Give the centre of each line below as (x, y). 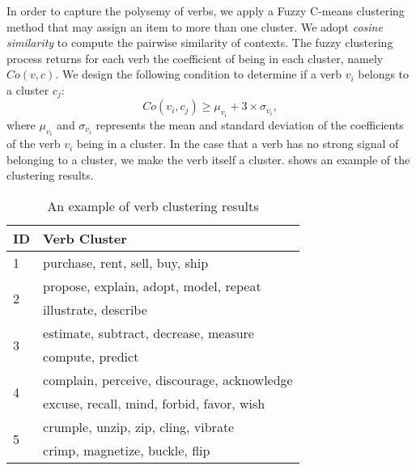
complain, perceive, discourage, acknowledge (168, 380)
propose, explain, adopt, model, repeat (152, 286)
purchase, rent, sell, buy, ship (126, 263)
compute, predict (91, 357)
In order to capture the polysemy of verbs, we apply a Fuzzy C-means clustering (206, 11)
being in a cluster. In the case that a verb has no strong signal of (238, 144)
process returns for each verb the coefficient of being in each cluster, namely (195, 58)
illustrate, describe (95, 310)
